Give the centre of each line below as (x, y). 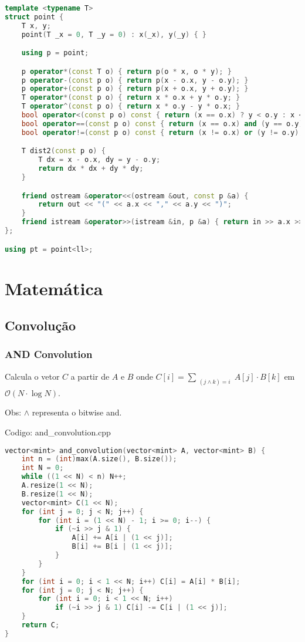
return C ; (40, 625)
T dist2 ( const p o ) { (63, 151)
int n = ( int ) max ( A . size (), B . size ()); (99, 459)
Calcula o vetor (32, 376)
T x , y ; (36, 26)
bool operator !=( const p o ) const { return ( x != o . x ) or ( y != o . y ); (162, 132)
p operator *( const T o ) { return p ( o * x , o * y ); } (126, 71)
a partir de (90, 376)
